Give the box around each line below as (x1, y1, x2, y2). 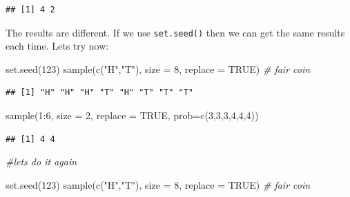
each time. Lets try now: (6, 39, 109, 53)
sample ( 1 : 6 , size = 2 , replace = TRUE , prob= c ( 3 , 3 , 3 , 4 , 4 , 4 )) (6, 108, 259, 123)
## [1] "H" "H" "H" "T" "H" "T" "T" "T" (6, 87, 194, 98)
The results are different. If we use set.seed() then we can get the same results (6, 25, 345, 39)
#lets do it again (6, 154, 77, 169)
